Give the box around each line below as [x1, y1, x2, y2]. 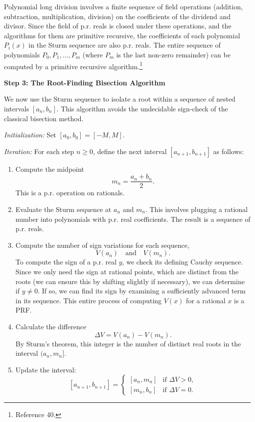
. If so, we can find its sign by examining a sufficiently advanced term [38, 286, 246, 296]
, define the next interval [93, 146, 167, 156]
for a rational [186, 295, 226, 305]
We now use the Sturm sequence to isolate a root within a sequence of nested [4, 94, 235, 104]
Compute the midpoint [15, 163, 84, 174]
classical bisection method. [4, 113, 84, 123]
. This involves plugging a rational [145, 204, 248, 214]
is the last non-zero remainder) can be [116, 49, 231, 59]
